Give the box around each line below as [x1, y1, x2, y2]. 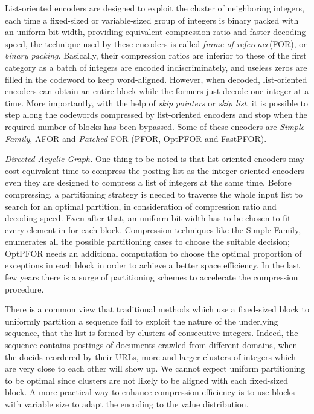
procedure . [5, 282, 44, 295]
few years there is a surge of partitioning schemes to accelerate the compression [5, 271, 298, 283]
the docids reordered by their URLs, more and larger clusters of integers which [5, 350, 296, 363]
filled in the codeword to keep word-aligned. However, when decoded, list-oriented [5, 73, 307, 85]
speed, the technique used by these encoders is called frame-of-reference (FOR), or [5, 37, 307, 50]
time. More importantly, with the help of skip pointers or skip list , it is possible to [5, 96, 308, 109]
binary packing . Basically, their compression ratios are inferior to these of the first [5, 49, 307, 62]
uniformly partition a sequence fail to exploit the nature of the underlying [5, 314, 278, 327]
